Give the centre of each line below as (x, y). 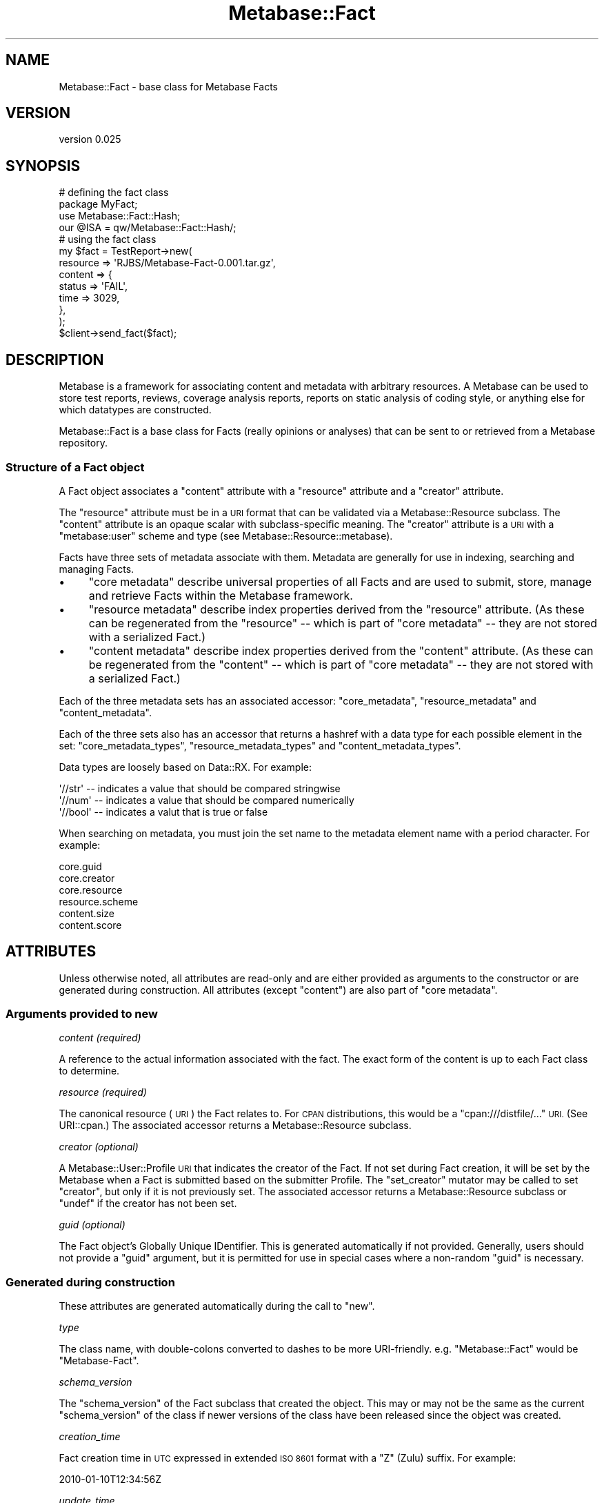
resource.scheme (99, 901)
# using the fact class (108, 239)
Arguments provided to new (82, 1014)
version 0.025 (90, 139)
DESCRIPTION (55, 360)
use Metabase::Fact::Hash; (120, 216)
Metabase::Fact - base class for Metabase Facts (168, 86)
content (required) (100, 1038)
